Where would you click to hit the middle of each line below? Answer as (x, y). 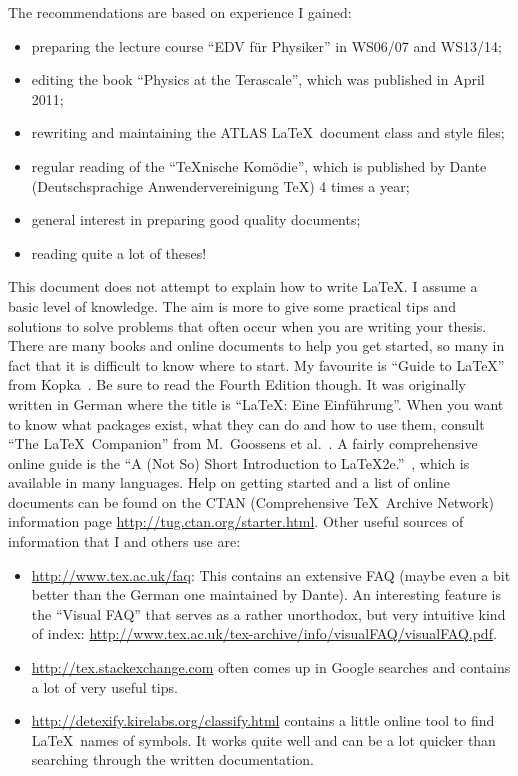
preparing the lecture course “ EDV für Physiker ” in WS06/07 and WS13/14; (266, 45)
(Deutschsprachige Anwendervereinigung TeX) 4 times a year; (220, 185)
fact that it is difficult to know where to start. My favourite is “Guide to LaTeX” (256, 364)
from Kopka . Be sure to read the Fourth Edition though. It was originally (237, 384)
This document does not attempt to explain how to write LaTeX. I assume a (243, 286)
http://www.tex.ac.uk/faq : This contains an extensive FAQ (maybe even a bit (271, 574)
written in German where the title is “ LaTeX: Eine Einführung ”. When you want (256, 403)
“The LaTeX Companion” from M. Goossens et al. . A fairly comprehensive (243, 443)
